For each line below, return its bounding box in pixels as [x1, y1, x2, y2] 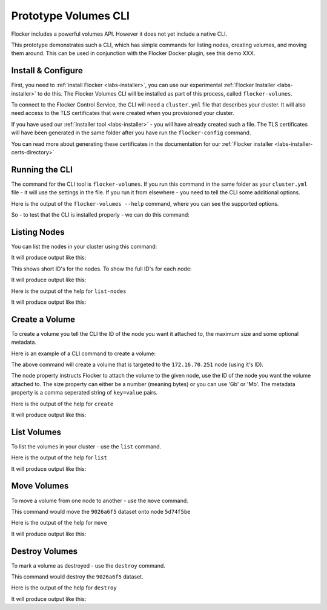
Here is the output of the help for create [11, 400, 114, 407]
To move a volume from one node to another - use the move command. [11, 497, 189, 504]
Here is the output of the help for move [11, 519, 107, 526]
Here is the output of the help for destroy [11, 584, 117, 591]
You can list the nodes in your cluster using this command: [11, 243, 157, 250]
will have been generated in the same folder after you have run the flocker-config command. [11, 129, 251, 136]
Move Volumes [11, 481, 69, 491]
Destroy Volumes [11, 546, 78, 556]
